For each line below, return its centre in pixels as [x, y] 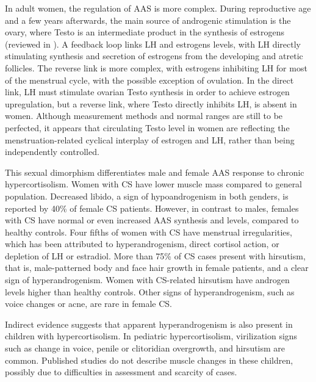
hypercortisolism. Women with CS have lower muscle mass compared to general [154, 184]
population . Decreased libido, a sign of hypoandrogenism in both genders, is [147, 196]
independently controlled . [52, 152]
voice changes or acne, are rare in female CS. [88, 304]
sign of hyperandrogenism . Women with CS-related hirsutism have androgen [147, 280]
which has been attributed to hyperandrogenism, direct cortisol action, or [142, 244]
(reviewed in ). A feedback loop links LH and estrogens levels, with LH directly [153, 44]
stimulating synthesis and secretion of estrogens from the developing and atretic [154, 56]
